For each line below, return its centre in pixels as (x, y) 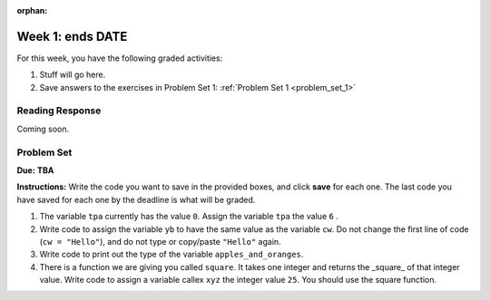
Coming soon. (43, 129)
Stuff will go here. (73, 75)
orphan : (32, 10)
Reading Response (59, 111)
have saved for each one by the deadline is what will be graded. (136, 199)
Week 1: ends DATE (72, 36)
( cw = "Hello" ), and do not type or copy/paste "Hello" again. (160, 241)
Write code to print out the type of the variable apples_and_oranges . (171, 255)
